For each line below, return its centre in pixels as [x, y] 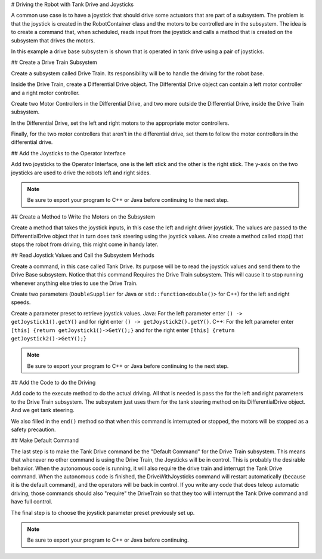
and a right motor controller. [45, 93]
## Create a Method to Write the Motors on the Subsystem [83, 216]
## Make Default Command [45, 440]
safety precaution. [33, 429]
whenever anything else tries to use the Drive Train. [75, 283]
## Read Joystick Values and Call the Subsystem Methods [83, 255]
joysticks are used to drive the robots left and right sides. [81, 173]
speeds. [21, 302]
